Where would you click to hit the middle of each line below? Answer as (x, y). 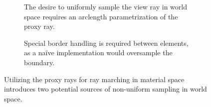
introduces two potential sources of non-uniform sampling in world (105, 89)
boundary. (39, 62)
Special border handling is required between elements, (106, 43)
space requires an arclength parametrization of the (101, 16)
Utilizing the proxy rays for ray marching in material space (94, 79)
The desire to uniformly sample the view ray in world (105, 6)
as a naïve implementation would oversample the (98, 53)
